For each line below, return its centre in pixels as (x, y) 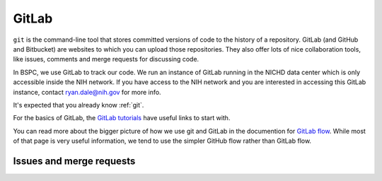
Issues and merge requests (74, 161)
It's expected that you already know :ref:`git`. (79, 105)
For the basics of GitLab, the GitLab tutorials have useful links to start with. (122, 118)
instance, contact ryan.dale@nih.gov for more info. (87, 92)
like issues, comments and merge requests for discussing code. (106, 59)
